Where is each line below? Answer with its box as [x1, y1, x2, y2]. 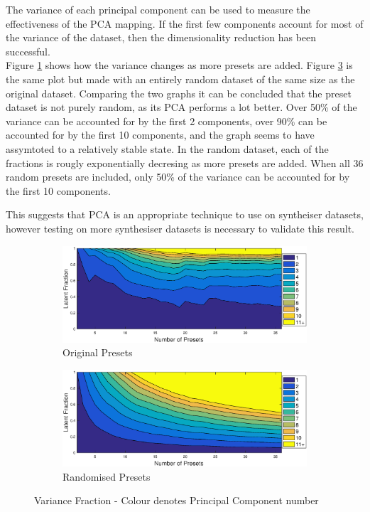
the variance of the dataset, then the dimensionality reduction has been [6, 30, 317, 45]
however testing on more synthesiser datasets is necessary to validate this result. [6, 220, 354, 235]
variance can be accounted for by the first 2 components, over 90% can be [6, 113, 327, 128]
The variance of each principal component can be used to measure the [6, 2, 310, 16]
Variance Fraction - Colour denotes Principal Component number [34, 493, 319, 508]
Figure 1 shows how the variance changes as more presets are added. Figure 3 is [6, 58, 353, 73]
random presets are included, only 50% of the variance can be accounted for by [6, 169, 350, 184]
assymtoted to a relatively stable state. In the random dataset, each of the [6, 141, 329, 156]
